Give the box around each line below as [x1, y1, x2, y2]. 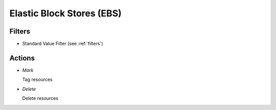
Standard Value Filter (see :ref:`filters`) [22, 41, 103, 47]
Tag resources [22, 76, 53, 82]
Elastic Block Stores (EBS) [9, 8, 122, 19]
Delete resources [22, 95, 59, 101]
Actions [9, 53, 35, 62]
